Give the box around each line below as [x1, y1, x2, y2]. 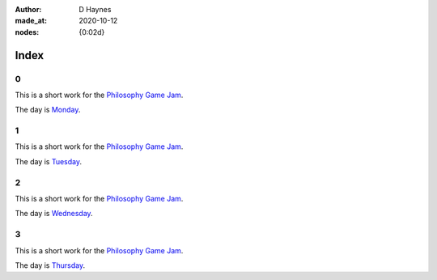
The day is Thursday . [15, 260, 85, 270]
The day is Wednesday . [15, 209, 93, 218]
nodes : [15, 27, 40, 36]
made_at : [15, 16, 48, 26]
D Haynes [78, 5, 112, 14]
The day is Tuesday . [15, 156, 83, 166]
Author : [15, 5, 42, 14]
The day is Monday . [15, 105, 81, 115]
